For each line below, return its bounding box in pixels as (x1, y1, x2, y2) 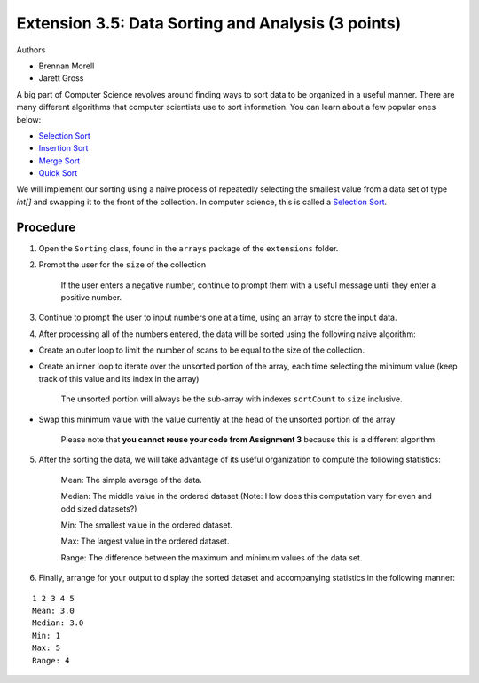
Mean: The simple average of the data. (60, 474, 203, 485)
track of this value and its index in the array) (38, 373, 200, 384)
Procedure (16, 219, 76, 234)
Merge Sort (38, 155, 80, 166)
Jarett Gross (38, 73, 84, 83)
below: (16, 114, 42, 124)
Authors (16, 44, 46, 55)
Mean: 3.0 (32, 605, 75, 615)
